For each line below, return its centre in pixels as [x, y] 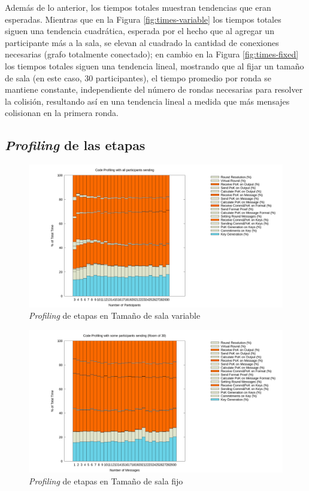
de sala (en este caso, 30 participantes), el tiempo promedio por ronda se [138, 77]
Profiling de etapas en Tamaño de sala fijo [106, 481]
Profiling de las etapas [75, 145]
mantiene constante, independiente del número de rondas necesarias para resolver [154, 89]
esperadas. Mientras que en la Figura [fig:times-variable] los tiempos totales [143, 19]
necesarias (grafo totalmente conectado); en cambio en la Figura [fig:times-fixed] [152, 54]
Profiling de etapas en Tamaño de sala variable [115, 315]
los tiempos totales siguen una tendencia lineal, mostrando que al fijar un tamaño [154, 65]
